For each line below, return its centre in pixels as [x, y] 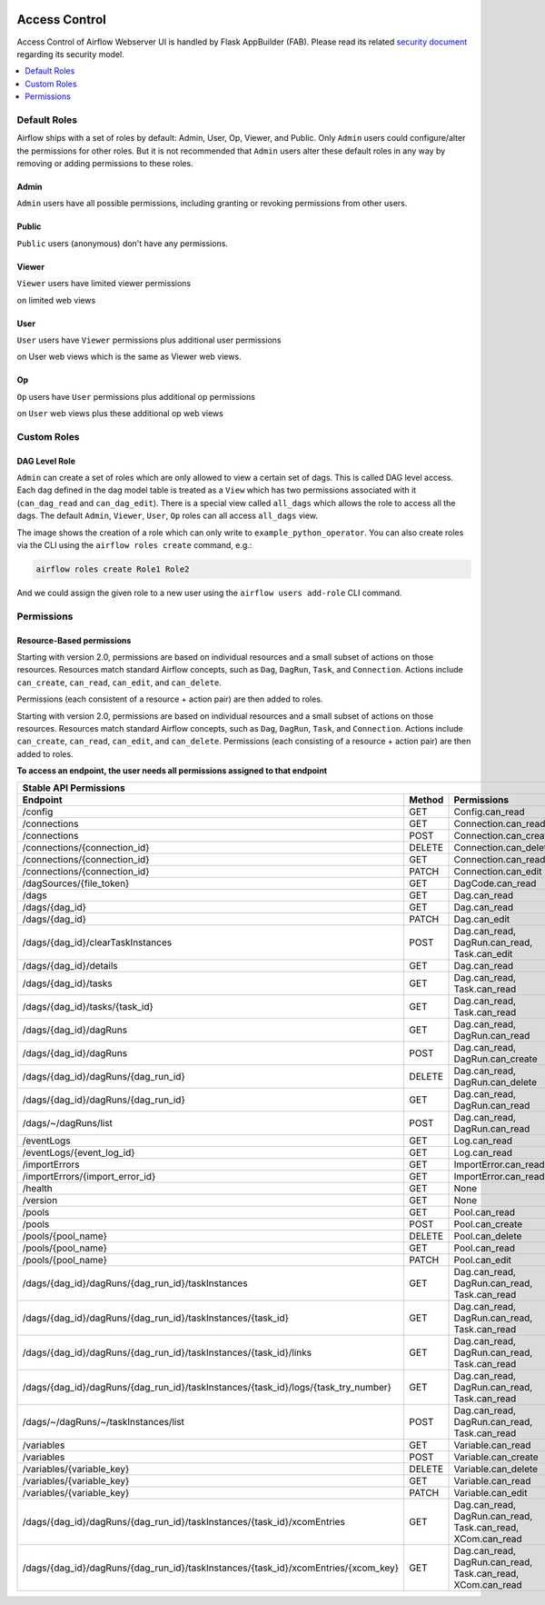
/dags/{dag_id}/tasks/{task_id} [88, 1007]
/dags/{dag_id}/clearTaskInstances [97, 942]
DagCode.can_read [495, 883]
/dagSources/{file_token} [76, 883]
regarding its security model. [70, 54]
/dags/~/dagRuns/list [68, 1123]
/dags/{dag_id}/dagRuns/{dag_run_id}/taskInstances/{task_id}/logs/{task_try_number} [207, 1388]
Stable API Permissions [74, 788]
